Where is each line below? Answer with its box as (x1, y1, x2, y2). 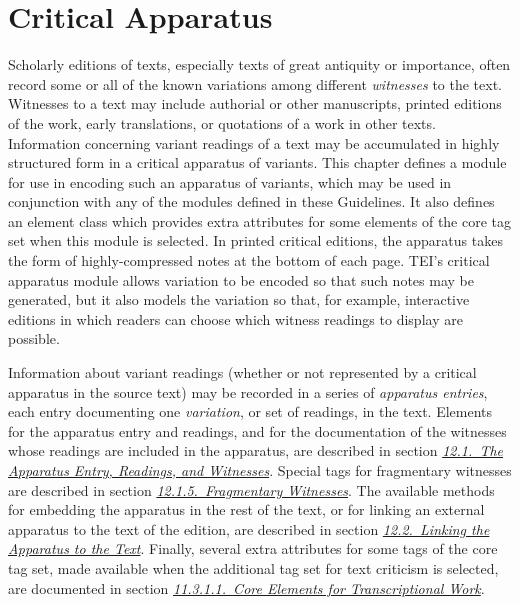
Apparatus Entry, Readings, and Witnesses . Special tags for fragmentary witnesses (8, 460, 512, 480)
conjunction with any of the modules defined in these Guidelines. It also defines (8, 191, 495, 212)
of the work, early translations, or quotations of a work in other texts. (8, 112, 436, 133)
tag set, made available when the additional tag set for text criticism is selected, (8, 557, 499, 578)
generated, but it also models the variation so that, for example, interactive (8, 289, 470, 310)
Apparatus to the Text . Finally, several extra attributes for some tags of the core (8, 538, 498, 559)
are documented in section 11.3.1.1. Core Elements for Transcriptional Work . (8, 577, 485, 598)
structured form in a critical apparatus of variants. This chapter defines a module (8, 152, 507, 173)
